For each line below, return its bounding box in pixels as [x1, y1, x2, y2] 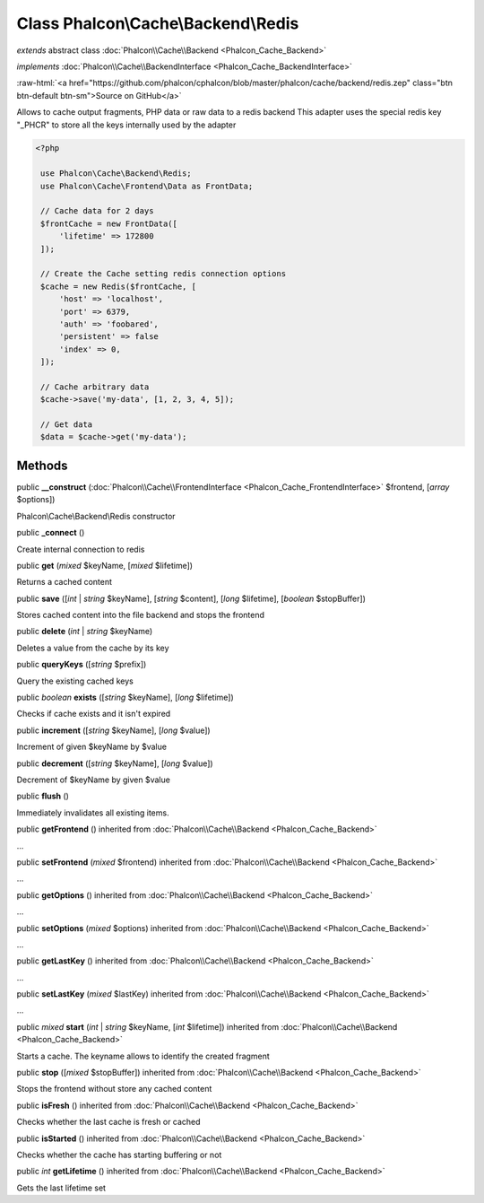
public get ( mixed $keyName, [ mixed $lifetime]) [16, 560, 193, 571]
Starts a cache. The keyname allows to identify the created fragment [16, 1050, 271, 1061]
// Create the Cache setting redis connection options [40, 269, 287, 279]
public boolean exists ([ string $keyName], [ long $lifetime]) [16, 692, 235, 703]
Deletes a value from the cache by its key [16, 642, 169, 653]
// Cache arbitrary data [40, 381, 150, 392]
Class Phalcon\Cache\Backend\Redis [16, 13, 299, 33]
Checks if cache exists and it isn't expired [16, 709, 171, 719]
